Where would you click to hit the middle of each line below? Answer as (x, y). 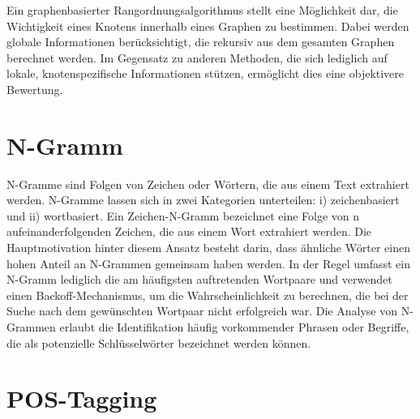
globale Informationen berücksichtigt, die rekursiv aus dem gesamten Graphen (201, 42)
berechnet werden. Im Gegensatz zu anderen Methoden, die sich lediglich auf (197, 57)
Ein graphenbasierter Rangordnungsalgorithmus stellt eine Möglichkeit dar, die (202, 10)
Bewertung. (35, 89)
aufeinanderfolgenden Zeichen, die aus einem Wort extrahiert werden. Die (189, 231)
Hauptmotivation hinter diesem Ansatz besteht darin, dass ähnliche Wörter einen (208, 248)
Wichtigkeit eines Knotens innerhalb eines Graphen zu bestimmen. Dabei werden (208, 26)
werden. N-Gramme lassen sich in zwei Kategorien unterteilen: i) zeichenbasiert (203, 200)
